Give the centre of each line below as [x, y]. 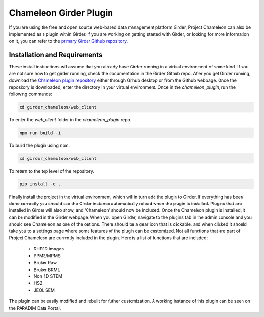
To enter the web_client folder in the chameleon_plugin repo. [70, 119]
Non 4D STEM [48, 276]
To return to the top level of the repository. [52, 171]
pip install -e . [40, 184]
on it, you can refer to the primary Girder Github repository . [68, 41]
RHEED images [48, 249]
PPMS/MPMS [47, 256]
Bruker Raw [45, 263]
